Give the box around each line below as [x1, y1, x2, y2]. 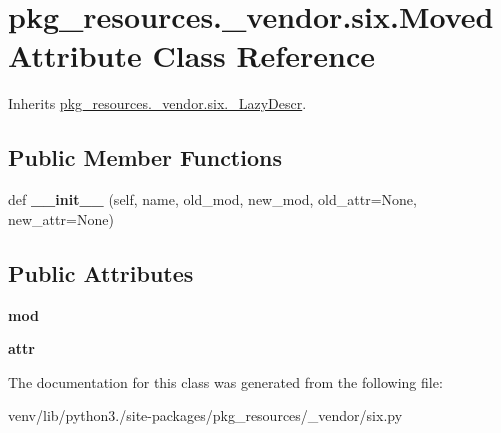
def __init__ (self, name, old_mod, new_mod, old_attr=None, [8, 189, 417, 210]
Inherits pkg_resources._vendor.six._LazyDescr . [8, 93, 307, 114]
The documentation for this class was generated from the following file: [8, 371, 443, 392]
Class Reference [152, 35, 375, 76]
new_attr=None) [8, 208, 114, 229]
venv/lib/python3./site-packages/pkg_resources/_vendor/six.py [8, 405, 403, 426]
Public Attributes [8, 257, 194, 288]
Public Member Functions [8, 142, 282, 173]
